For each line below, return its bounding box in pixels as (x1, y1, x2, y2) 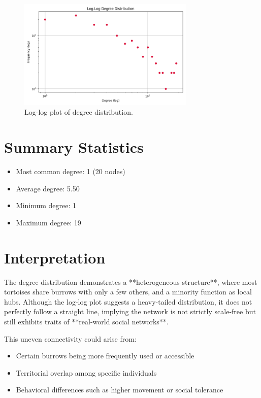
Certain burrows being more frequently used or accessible (16, 350, 194, 361)
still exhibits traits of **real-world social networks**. (4, 316, 169, 326)
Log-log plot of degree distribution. (24, 107, 133, 117)
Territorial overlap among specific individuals (16, 367, 157, 378)
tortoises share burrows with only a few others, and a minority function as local (4, 286, 252, 297)
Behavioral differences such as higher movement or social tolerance (16, 384, 223, 395)
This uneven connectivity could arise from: (4, 333, 137, 344)
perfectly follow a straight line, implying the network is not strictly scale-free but (4, 306, 256, 317)
